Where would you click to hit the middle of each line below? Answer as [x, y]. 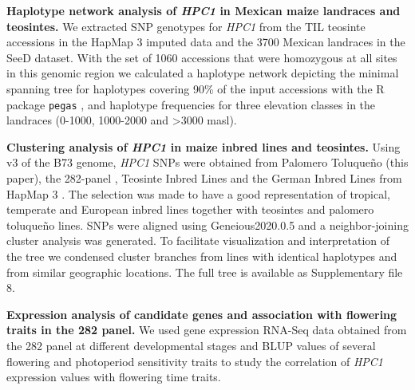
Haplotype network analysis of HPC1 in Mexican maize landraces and [204, 10]
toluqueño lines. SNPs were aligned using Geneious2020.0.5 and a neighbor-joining [207, 225]
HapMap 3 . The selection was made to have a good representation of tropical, [198, 193]
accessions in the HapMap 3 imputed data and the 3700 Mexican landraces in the [206, 42]
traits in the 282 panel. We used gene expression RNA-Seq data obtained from [207, 330]
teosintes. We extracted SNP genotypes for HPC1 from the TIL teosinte [186, 26]
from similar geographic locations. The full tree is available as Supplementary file [205, 272]
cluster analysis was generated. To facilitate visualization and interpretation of [198, 240]
